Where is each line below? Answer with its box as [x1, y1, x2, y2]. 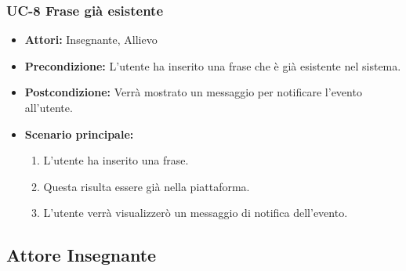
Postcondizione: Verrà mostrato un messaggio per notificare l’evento [24, 84, 362, 100]
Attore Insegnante [6, 243, 157, 267]
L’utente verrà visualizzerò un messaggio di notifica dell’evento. [43, 204, 348, 221]
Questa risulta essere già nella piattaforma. [43, 178, 250, 194]
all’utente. [24, 99, 73, 115]
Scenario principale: [24, 125, 134, 142]
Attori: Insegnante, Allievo [24, 31, 158, 48]
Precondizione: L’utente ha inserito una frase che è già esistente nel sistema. [24, 57, 401, 74]
